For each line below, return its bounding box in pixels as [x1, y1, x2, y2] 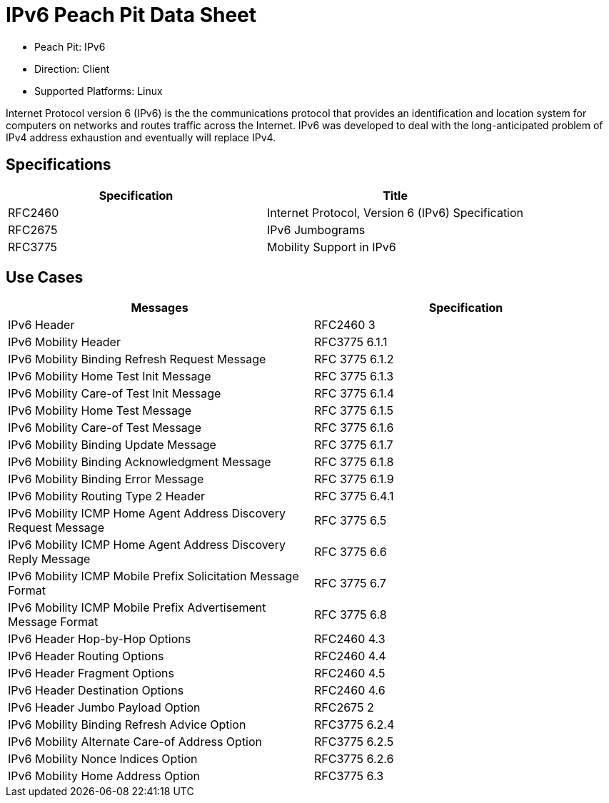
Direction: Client [34, 62, 110, 75]
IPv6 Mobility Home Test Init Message [8, 369, 211, 384]
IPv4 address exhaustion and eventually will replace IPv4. [6, 131, 276, 143]
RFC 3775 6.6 [314, 545, 387, 560]
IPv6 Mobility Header [8, 335, 121, 350]
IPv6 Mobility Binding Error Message [8, 472, 204, 487]
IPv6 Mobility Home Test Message [8, 403, 192, 418]
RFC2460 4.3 [314, 632, 386, 647]
